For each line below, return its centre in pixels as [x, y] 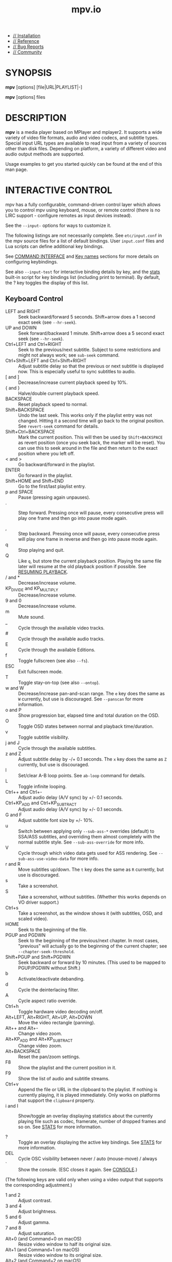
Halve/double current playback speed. [59, 393]
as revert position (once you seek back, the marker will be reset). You [92, 442]
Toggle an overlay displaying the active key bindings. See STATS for [90, 1142]
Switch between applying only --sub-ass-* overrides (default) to [86, 831]
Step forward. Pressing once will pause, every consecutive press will [91, 513]
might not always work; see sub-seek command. [69, 355]
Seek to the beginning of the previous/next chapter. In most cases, [89, 941]
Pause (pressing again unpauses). [54, 497]
